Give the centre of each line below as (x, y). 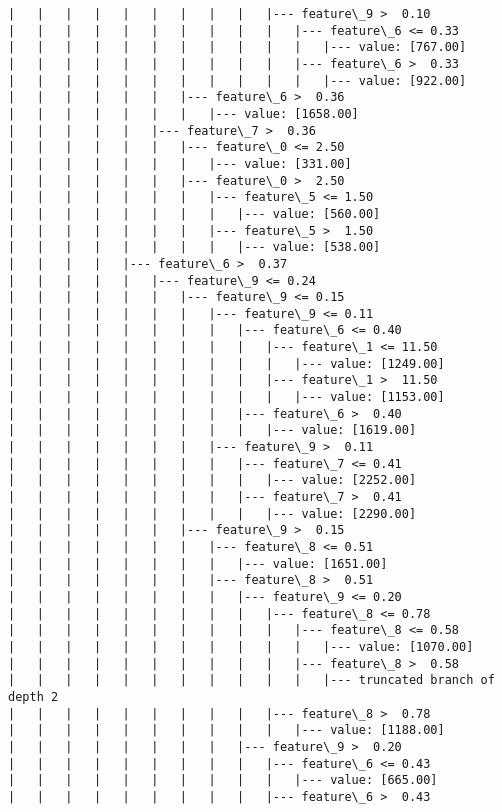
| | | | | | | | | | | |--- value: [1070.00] (241, 646)
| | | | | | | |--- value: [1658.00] (183, 113)
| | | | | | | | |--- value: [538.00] (194, 247)
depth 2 (33, 696)
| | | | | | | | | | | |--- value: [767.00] (237, 47)
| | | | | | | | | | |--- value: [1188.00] (226, 730)
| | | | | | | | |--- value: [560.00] (194, 213)
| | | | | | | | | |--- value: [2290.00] (212, 513)
